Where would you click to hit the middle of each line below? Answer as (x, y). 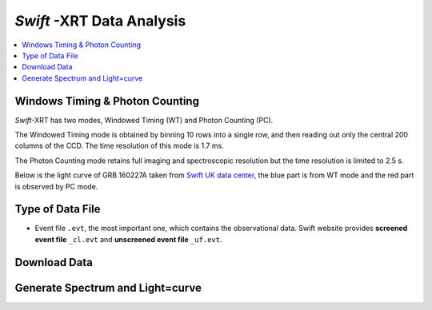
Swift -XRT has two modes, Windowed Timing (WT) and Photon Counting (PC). (144, 120)
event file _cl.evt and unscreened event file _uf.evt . (128, 239)
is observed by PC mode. (56, 186)
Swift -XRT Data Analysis (100, 21)
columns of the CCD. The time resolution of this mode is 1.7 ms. (119, 146)
